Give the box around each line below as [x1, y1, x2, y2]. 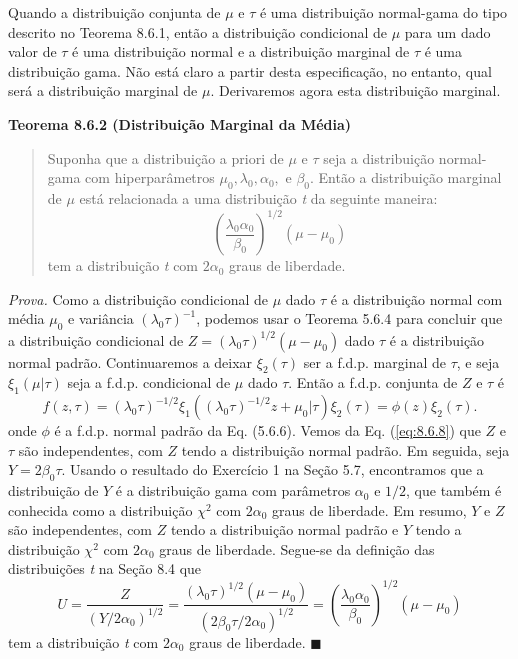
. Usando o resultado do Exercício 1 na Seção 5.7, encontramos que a [61, 459, 484, 480]
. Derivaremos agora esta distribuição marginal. [210, 80, 501, 101]
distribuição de [8, 480, 99, 501]
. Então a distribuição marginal [310, 167, 502, 188]
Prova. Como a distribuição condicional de [8, 288, 268, 309]
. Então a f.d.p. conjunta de [288, 372, 458, 393]
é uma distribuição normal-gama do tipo [259, 2, 508, 22]
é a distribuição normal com [330, 288, 503, 309]
